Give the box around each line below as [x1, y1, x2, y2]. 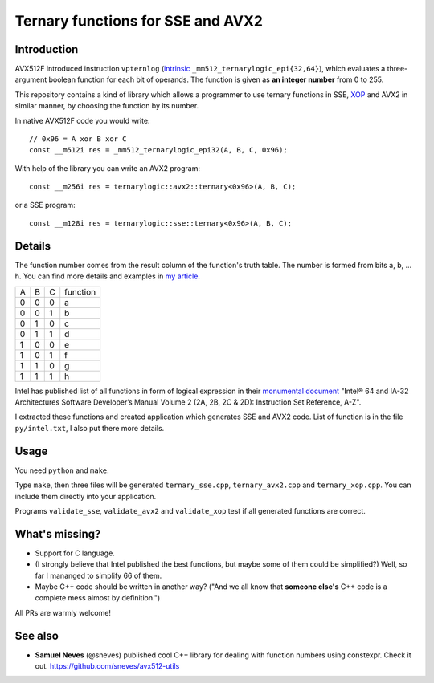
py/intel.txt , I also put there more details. [14, 423, 165, 433]
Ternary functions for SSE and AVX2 [14, 12, 263, 30]
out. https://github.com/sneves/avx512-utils [35, 661, 180, 671]
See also [14, 628, 59, 642]
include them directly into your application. [14, 491, 157, 501]
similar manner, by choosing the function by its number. [14, 101, 199, 111]
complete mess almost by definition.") [35, 593, 161, 603]
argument [14, 75, 47, 84]
